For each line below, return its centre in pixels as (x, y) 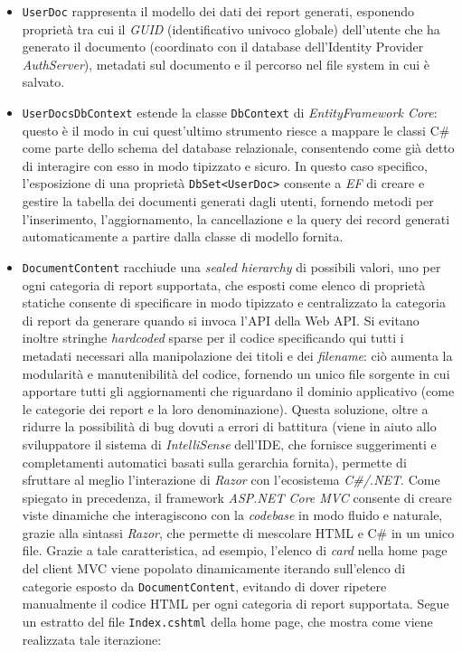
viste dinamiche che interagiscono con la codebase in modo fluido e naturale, (232, 515)
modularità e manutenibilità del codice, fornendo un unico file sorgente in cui (236, 373)
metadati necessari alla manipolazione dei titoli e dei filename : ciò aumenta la (237, 355)
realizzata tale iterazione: (92, 639)
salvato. (43, 82)
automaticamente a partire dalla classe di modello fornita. (183, 236)
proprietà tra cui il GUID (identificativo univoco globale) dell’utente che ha (231, 28)
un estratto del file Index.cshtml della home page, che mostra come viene (227, 621)
